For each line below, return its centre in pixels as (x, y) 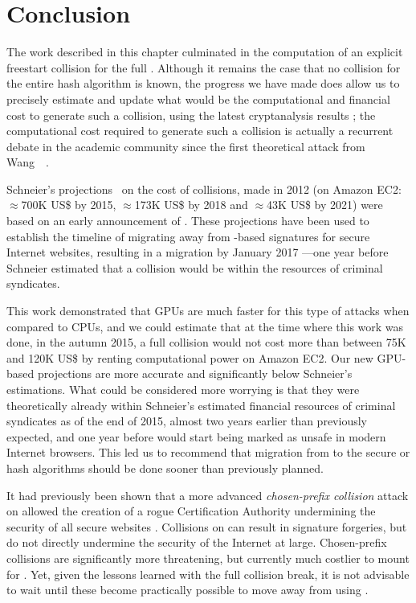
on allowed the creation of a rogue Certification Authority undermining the (191, 511)
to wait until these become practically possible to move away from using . (188, 590)
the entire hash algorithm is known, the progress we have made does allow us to (203, 83)
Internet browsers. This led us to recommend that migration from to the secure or (208, 452)
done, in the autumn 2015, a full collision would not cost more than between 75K (206, 342)
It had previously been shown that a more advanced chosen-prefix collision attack (208, 495)
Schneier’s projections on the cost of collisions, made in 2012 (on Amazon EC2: (204, 189)
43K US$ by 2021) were (325, 205)
